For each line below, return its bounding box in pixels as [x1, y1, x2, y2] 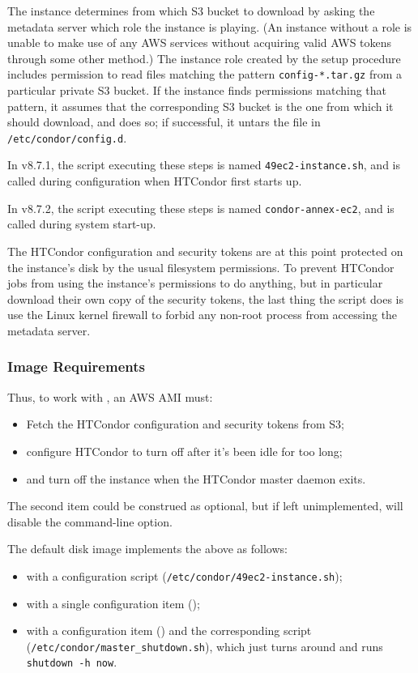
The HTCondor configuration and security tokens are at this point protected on [7, 242, 403, 259]
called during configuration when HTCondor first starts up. [7, 173, 302, 190]
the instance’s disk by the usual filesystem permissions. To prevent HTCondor [7, 258, 395, 275]
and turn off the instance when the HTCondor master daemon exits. [26, 470, 366, 487]
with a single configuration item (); [26, 594, 200, 611]
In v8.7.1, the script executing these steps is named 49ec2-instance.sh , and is [7, 156, 401, 173]
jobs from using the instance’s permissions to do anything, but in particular [7, 275, 383, 292]
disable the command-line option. [7, 513, 173, 530]
